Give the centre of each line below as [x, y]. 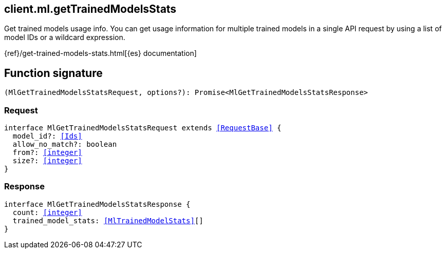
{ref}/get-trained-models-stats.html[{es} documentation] [100, 53]
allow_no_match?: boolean [65, 144]
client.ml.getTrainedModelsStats [90, 9]
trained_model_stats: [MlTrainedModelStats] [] [108, 220]
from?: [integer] [47, 153]
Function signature [53, 73]
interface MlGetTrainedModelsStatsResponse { [97, 204]
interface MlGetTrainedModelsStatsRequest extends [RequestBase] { [143, 128]
